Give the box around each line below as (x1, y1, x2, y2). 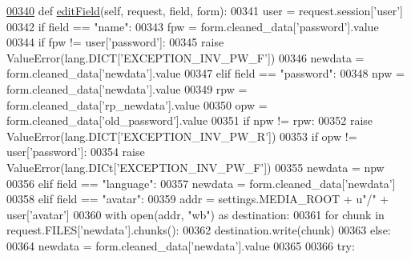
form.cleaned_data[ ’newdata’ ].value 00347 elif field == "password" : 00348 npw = (6, 65, 405, 82)
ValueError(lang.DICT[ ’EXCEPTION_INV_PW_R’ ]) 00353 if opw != (6, 127, 357, 144)
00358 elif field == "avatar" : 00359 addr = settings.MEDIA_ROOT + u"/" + (6, 190, 389, 207)
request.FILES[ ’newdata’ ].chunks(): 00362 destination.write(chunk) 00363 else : (6, 222, 391, 238)
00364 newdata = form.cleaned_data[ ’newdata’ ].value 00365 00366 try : (6, 237, 355, 254)
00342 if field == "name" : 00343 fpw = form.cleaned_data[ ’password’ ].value (6, 18, 379, 34)
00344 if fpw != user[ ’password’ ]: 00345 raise (6, 34, 224, 50)
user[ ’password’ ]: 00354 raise (6, 143, 145, 160)
